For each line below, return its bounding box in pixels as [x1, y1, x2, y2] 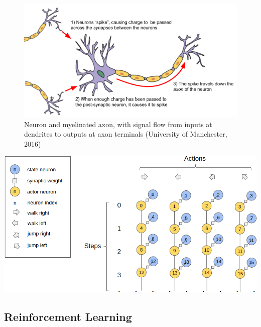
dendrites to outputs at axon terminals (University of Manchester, [24, 129, 227, 139]
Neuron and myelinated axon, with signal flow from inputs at [24, 119, 212, 129]
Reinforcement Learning [4, 308, 132, 324]
